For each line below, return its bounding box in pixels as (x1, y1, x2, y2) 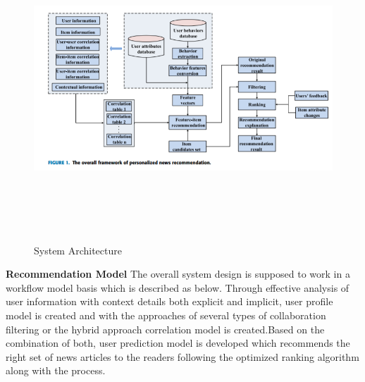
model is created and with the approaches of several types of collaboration (6, 307, 326, 322)
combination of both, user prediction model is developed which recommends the (6, 335, 350, 350)
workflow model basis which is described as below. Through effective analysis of (6, 280, 349, 295)
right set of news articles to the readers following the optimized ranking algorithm (6, 349, 359, 364)
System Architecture (34, 242, 122, 257)
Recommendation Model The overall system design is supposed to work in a (6, 266, 350, 281)
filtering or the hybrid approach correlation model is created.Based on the (6, 321, 325, 336)
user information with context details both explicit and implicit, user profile (6, 294, 333, 309)
